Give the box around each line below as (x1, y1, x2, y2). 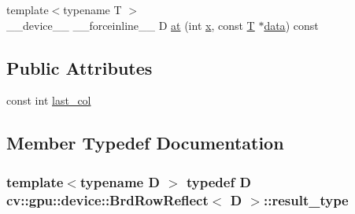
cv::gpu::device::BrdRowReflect (6, 190, 209, 209)
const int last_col (6, 92, 91, 109)
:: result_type (263, 190, 349, 209)
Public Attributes (6, 55, 153, 79)
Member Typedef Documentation (6, 131, 284, 155)
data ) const (264, 17, 319, 33)
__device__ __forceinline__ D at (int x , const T (6, 17, 255, 33)
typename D (80, 172, 160, 191)
